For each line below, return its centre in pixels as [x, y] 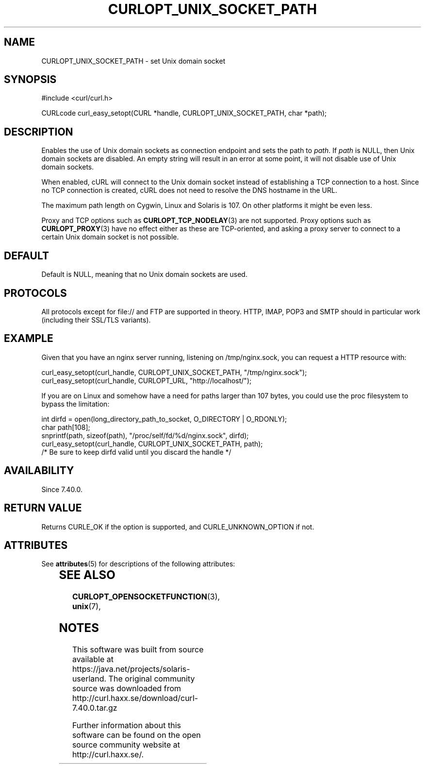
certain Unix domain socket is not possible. [110, 237]
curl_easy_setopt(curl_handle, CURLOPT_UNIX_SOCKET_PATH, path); [152, 444]
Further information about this [126, 725]
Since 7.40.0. [62, 489]
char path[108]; [66, 427]
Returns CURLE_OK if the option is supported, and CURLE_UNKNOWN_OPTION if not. [178, 527]
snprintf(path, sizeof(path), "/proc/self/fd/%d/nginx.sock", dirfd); [145, 435]
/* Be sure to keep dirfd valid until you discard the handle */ [136, 452]
